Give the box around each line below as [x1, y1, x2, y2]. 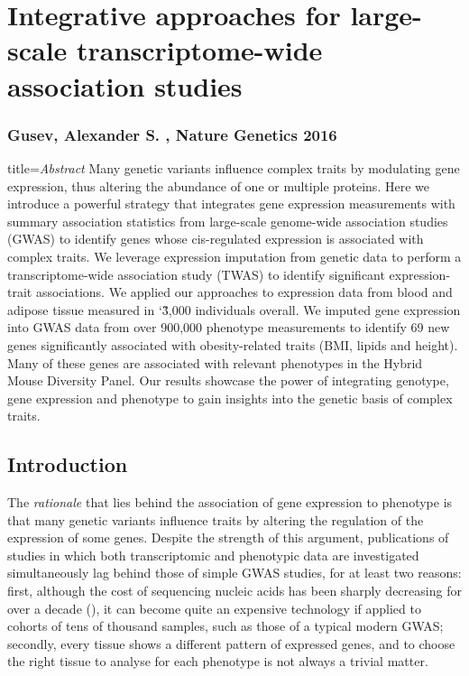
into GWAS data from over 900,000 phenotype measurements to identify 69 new [7, 318, 450, 337]
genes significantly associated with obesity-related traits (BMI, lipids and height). [7, 335, 458, 354]
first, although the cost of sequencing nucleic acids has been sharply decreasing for [7, 581, 462, 600]
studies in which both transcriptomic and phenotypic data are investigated [7, 545, 419, 564]
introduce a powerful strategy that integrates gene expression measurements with [7, 194, 455, 213]
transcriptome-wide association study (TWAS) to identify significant [7, 264, 385, 283]
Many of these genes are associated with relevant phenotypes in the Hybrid [7, 353, 423, 372]
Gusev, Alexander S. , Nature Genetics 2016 [7, 123, 337, 145]
